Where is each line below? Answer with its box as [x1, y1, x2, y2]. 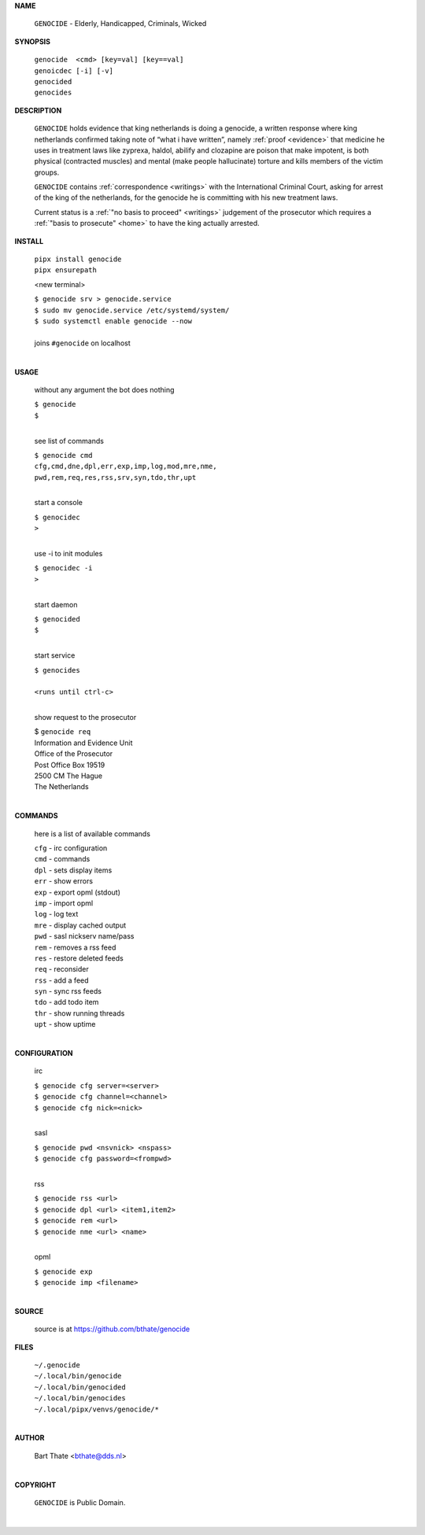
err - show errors [34, 876, 94, 886]
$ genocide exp [34, 1267, 94, 1276]
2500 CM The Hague [34, 771, 102, 780]
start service [34, 651, 76, 660]
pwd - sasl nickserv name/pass [34, 932, 135, 941]
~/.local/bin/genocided [34, 1382, 126, 1392]
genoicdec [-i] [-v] [34, 66, 114, 75]
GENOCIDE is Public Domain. [34, 1497, 126, 1507]
